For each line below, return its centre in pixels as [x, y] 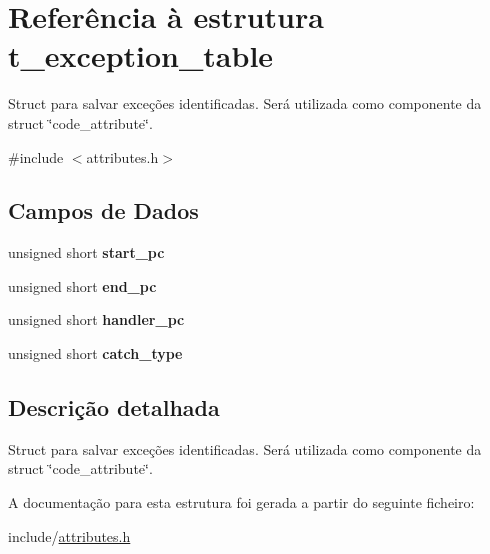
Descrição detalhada [114, 407]
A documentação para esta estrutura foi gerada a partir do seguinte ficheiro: [241, 502]
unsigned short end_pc [82, 285]
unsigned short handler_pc [96, 319]
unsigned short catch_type [95, 353]
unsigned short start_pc [86, 252]
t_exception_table [141, 55]
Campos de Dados [103, 210]
